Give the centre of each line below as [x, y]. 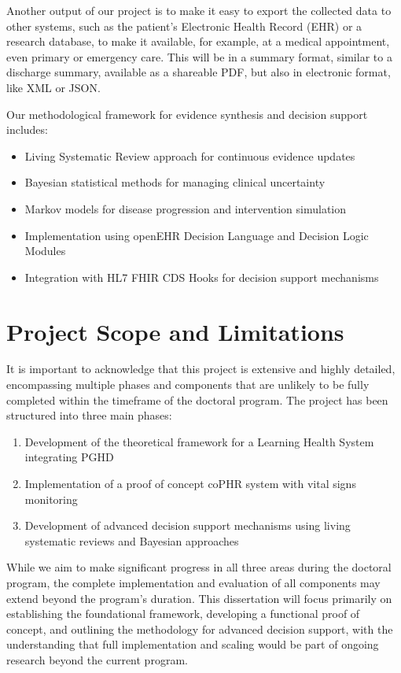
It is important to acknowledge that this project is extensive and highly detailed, [201, 369]
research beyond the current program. [97, 659]
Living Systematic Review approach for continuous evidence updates [190, 155]
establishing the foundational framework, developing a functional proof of [183, 614]
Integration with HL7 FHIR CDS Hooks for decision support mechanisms [202, 277]
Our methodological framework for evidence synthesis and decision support [187, 114]
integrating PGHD [69, 457]
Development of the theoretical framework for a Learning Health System [199, 441]
